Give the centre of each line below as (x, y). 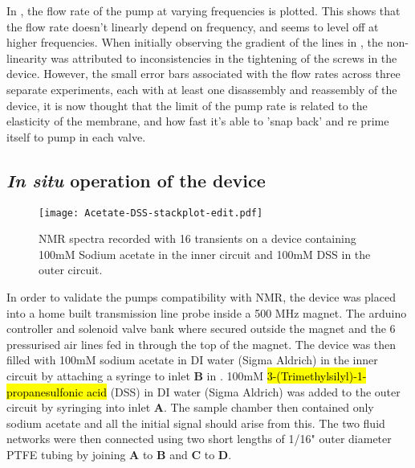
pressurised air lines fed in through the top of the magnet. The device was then (201, 344)
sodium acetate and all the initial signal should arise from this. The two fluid (196, 423)
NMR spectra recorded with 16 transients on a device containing (197, 238)
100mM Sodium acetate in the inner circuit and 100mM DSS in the (205, 254)
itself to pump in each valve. (76, 136)
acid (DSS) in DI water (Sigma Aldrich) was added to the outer (244, 391)
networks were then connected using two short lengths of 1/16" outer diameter (199, 439)
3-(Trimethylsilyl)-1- (317, 375)
